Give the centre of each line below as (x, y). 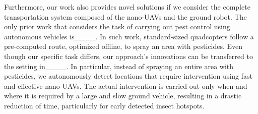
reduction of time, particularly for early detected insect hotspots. (104, 105)
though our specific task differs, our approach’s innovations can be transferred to (128, 56)
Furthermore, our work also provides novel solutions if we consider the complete (127, 7)
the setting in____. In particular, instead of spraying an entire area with (119, 66)
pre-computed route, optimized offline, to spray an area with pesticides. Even (123, 46)
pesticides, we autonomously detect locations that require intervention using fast (128, 76)
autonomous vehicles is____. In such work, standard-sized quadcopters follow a (129, 36)
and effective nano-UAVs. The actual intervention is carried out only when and (126, 85)
